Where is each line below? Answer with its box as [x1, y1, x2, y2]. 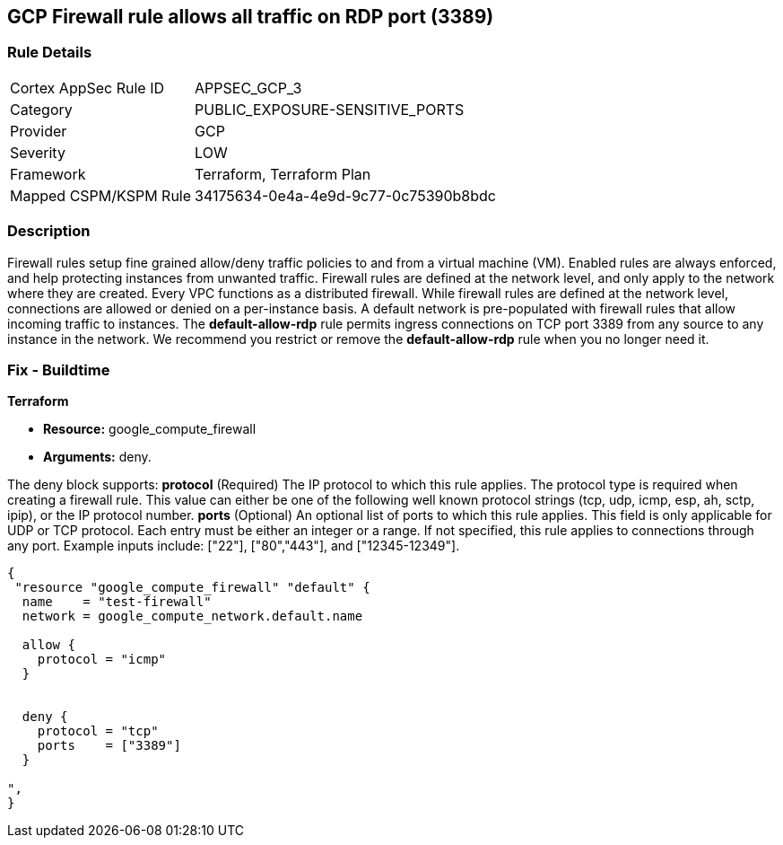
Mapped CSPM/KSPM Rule [10, 186, 192, 205]
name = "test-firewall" [22, 594, 212, 610]
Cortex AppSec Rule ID [10, 78, 165, 97]
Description [7, 222, 91, 241]
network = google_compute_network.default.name [22, 609, 363, 624]
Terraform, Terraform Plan [195, 164, 371, 183]
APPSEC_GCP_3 [195, 78, 302, 97]
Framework [10, 164, 86, 183]
